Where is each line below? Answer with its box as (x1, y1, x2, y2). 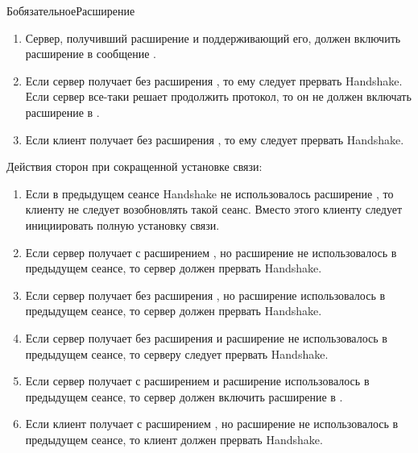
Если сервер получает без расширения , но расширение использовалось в (25, 286, 386, 303)
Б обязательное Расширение (6, 2, 135, 19)
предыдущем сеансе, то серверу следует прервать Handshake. (25, 345, 329, 362)
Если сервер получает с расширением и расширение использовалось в (25, 372, 370, 389)
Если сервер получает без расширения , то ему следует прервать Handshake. (25, 72, 403, 89)
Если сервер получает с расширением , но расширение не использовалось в (25, 243, 397, 260)
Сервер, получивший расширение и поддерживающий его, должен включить (25, 29, 401, 46)
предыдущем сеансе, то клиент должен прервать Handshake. (25, 430, 323, 447)
